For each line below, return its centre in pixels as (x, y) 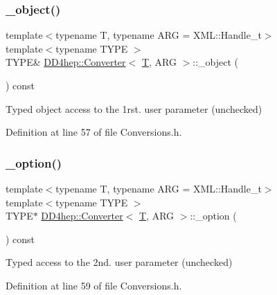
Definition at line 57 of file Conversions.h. (94, 132)
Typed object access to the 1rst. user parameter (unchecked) (134, 108)
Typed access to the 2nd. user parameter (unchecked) (119, 262)
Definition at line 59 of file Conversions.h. (94, 285)
